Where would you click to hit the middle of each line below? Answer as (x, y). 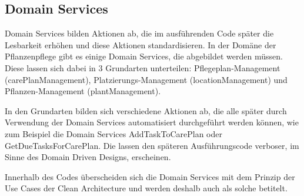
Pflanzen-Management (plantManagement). (83, 91)
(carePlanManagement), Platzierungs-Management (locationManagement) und (146, 79)
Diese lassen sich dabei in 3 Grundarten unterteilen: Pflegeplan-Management (143, 67)
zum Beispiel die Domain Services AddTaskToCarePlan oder (113, 133)
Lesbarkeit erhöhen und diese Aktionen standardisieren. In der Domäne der (141, 44)
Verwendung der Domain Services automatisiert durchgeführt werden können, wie (152, 122)
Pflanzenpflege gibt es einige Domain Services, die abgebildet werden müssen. (144, 56)
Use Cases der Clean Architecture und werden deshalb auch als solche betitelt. (146, 188)
